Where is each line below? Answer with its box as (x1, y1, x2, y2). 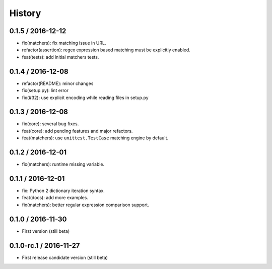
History (9, 8, 41, 19)
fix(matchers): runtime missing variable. (22, 161, 105, 167)
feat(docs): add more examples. (22, 195, 88, 201)
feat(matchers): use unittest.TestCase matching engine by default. (22, 135, 169, 141)
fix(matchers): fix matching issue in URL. (22, 40, 106, 46)
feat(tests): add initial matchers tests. (22, 54, 99, 60)
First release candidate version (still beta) (22, 254, 108, 260)
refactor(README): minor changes (22, 80, 94, 86)
